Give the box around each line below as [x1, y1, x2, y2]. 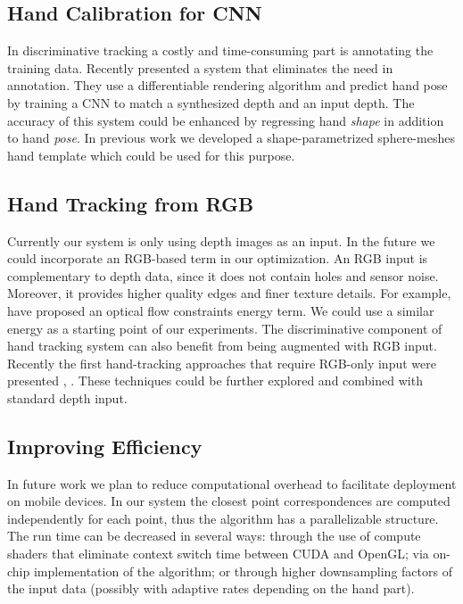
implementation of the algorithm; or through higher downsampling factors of [33, 561, 452, 580]
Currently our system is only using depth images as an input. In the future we [7, 231, 435, 250]
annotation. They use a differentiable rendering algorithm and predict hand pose [7, 76, 448, 95]
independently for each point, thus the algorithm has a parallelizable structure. [7, 509, 439, 527]
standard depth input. [7, 388, 128, 407]
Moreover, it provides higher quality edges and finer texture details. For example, [7, 284, 451, 302]
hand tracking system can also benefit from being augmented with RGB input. [7, 336, 437, 355]
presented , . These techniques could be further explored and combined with [7, 371, 423, 390]
